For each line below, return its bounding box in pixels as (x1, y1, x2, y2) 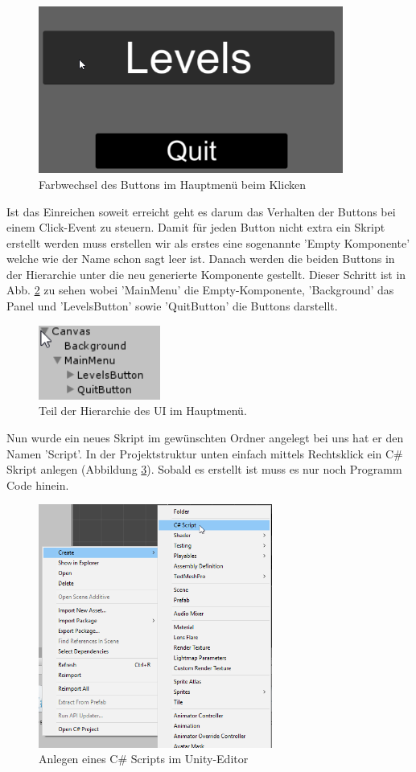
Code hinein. (6, 476, 69, 493)
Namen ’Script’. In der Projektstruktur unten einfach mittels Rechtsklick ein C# (6, 445, 403, 462)
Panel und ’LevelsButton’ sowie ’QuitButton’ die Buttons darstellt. (6, 298, 338, 314)
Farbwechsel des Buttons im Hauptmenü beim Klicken (39, 175, 306, 192)
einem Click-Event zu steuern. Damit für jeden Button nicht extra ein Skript (6, 219, 385, 236)
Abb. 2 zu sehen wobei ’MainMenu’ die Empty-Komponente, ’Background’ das (6, 281, 394, 298)
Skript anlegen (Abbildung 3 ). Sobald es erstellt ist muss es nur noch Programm (6, 461, 402, 478)
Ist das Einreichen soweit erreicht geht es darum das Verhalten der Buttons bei (6, 203, 396, 220)
